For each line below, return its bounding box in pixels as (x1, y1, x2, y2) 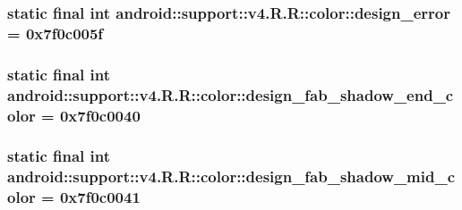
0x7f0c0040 (59, 104, 141, 126)
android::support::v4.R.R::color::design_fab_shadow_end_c (7, 83, 454, 105)
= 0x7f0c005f (7, 21, 104, 44)
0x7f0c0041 (59, 186, 141, 208)
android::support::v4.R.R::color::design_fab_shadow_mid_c (7, 165, 456, 188)
